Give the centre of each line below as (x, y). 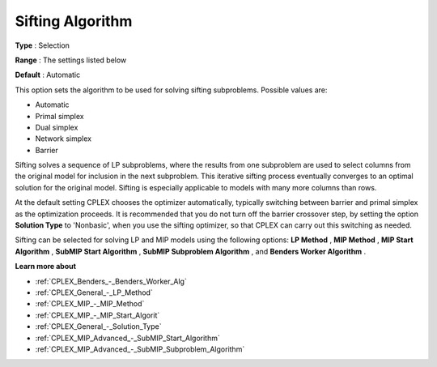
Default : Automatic (48, 75)
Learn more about (46, 267)
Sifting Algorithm (74, 21)
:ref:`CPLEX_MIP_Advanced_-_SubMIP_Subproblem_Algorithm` (140, 349)
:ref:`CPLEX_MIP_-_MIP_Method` (90, 304)
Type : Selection (42, 45)
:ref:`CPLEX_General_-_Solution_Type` (98, 326)
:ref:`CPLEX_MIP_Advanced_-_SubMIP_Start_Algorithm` (127, 338)
